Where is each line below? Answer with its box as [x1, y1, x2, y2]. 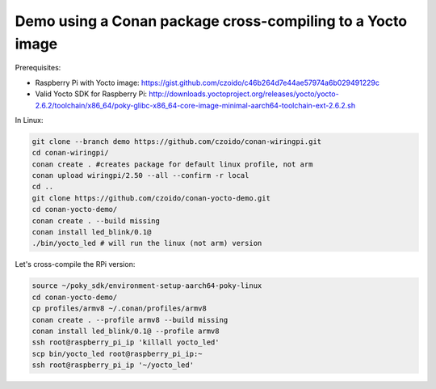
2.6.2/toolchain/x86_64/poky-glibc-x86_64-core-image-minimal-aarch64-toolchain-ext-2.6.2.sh [35, 100, 355, 110]
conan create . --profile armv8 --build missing [31, 315, 228, 324]
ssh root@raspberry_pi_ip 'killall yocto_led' [31, 338, 220, 347]
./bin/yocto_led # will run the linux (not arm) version [31, 239, 262, 248]
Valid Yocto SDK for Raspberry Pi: [35, 89, 148, 99]
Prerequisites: [15, 63, 61, 73]
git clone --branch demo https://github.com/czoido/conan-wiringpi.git [31, 137, 322, 146]
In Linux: [15, 115, 44, 125]
